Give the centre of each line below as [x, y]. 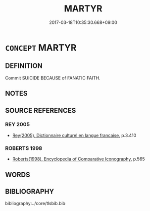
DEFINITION [24, 66]
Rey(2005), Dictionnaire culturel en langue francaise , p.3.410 [74, 135]
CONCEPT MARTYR [41, 47]
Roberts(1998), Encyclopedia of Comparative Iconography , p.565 [78, 159]
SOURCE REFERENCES [41, 110]
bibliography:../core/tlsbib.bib [35, 204]
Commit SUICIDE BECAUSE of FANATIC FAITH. [53, 78]
